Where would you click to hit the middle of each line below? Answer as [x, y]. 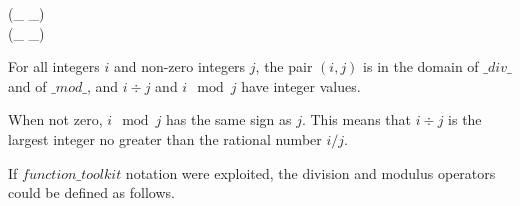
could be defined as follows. [91, 192]
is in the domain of [421, 66]
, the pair [284, 66]
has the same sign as [229, 119]
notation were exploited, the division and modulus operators [310, 172]
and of [27, 85]
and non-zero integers [179, 66]
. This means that [356, 119]
